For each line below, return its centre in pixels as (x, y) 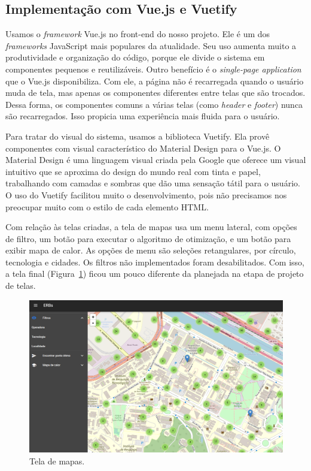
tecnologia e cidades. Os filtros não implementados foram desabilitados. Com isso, (155, 262)
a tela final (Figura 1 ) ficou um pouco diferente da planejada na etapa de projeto (155, 274)
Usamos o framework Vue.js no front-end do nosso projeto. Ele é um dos (138, 34)
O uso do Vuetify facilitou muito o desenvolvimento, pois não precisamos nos (146, 194)
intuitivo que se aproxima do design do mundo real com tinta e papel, (133, 171)
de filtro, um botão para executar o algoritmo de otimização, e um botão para (148, 238)
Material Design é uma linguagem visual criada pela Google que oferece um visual (156, 160)
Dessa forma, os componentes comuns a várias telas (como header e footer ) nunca (154, 104)
